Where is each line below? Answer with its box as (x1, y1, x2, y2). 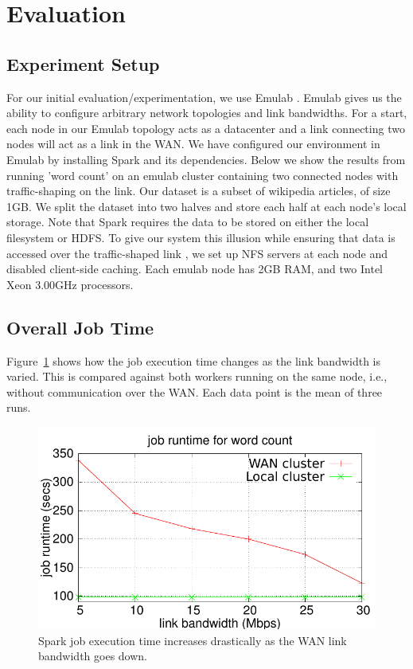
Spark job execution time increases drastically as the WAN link (38, 632, 347, 648)
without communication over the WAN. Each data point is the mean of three (6, 383, 383, 400)
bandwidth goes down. (38, 647, 147, 664)
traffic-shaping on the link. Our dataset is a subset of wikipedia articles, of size (6, 182, 391, 199)
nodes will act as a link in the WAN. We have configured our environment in (6, 135, 380, 152)
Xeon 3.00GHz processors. (6, 276, 134, 292)
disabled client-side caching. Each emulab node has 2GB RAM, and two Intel (6, 260, 384, 277)
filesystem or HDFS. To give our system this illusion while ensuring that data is (6, 229, 395, 245)
